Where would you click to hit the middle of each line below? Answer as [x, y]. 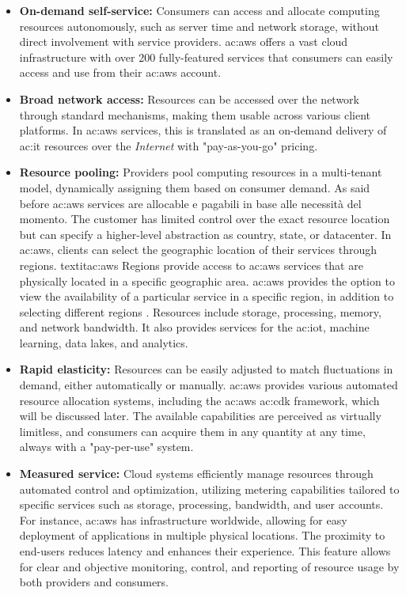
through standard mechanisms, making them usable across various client [195, 114]
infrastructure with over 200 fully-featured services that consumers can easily [206, 57]
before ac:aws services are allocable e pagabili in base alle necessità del [190, 203]
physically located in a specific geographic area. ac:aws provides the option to [207, 280]
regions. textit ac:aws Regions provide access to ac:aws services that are [191, 265]
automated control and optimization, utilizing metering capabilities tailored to [209, 489]
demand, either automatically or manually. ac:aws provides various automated [209, 385]
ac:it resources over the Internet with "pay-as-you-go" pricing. [169, 145]
